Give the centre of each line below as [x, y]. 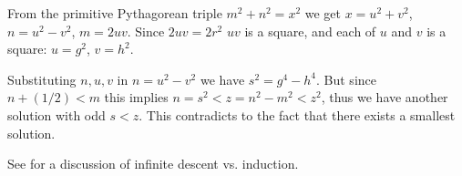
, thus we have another [385, 97]
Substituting [42, 79]
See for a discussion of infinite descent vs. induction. [153, 164]
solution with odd [56, 114]
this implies [136, 97]
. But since [346, 79]
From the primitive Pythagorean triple [115, 13]
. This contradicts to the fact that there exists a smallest [297, 114]
